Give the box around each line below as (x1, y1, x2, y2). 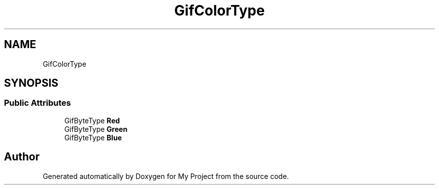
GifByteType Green (64, 124, 128, 133)
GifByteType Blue (64, 133, 122, 142)
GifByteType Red (64, 116, 120, 125)
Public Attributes (4, 98, 71, 108)
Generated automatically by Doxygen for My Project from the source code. (43, 171, 289, 180)
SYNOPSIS (4, 77, 59, 90)
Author (4, 150, 40, 163)
